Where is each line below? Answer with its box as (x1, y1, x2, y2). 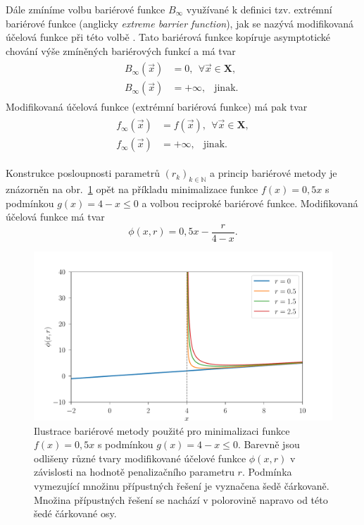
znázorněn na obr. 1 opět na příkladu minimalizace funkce (6, 181, 258, 196)
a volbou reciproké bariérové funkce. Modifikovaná (142, 195, 358, 210)
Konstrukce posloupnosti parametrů (6, 166, 160, 180)
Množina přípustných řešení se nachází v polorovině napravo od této (34, 492, 328, 507)
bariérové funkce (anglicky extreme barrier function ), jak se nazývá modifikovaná (6, 16, 354, 30)
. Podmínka (241, 464, 292, 479)
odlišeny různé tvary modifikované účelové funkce (34, 450, 246, 465)
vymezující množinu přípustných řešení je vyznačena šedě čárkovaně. (34, 478, 330, 493)
